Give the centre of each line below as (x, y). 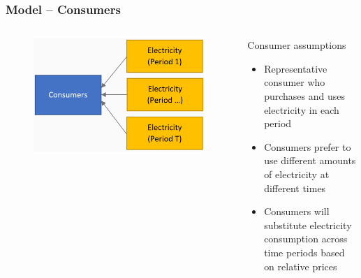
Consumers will (297, 211)
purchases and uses (304, 96)
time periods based (304, 252)
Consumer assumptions (297, 45)
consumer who (295, 82)
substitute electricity (308, 225)
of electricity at (297, 174)
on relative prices (301, 266)
